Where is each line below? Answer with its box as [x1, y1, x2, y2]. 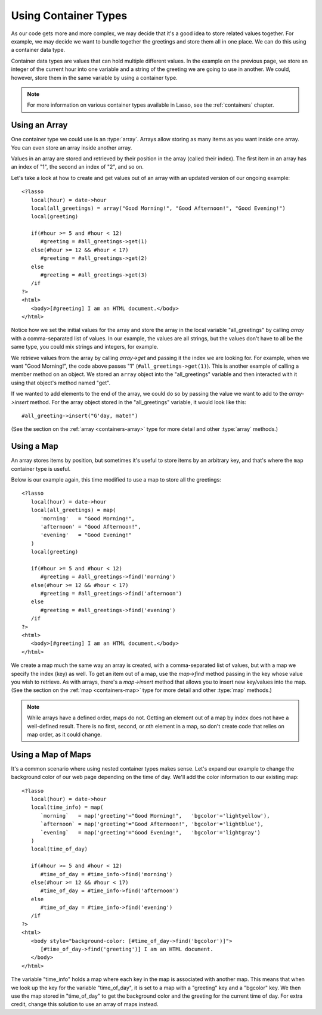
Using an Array [11, 120, 68, 131]
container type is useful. [11, 465, 71, 472]
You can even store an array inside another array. [11, 144, 132, 151]
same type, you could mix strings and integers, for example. [11, 343, 159, 350]
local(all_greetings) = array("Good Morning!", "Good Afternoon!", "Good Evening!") [30, 204, 286, 212]
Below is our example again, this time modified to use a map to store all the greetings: [11, 476, 222, 483]
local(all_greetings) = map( [30, 507, 116, 514]
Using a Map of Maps [11, 749, 92, 759]
